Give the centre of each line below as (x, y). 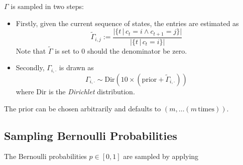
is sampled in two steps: (47, 6)
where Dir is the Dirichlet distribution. (75, 91)
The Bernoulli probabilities (45, 156)
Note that (31, 50)
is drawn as (76, 67)
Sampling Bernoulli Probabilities (91, 135)
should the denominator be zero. (137, 50)
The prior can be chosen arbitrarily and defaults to (83, 108)
